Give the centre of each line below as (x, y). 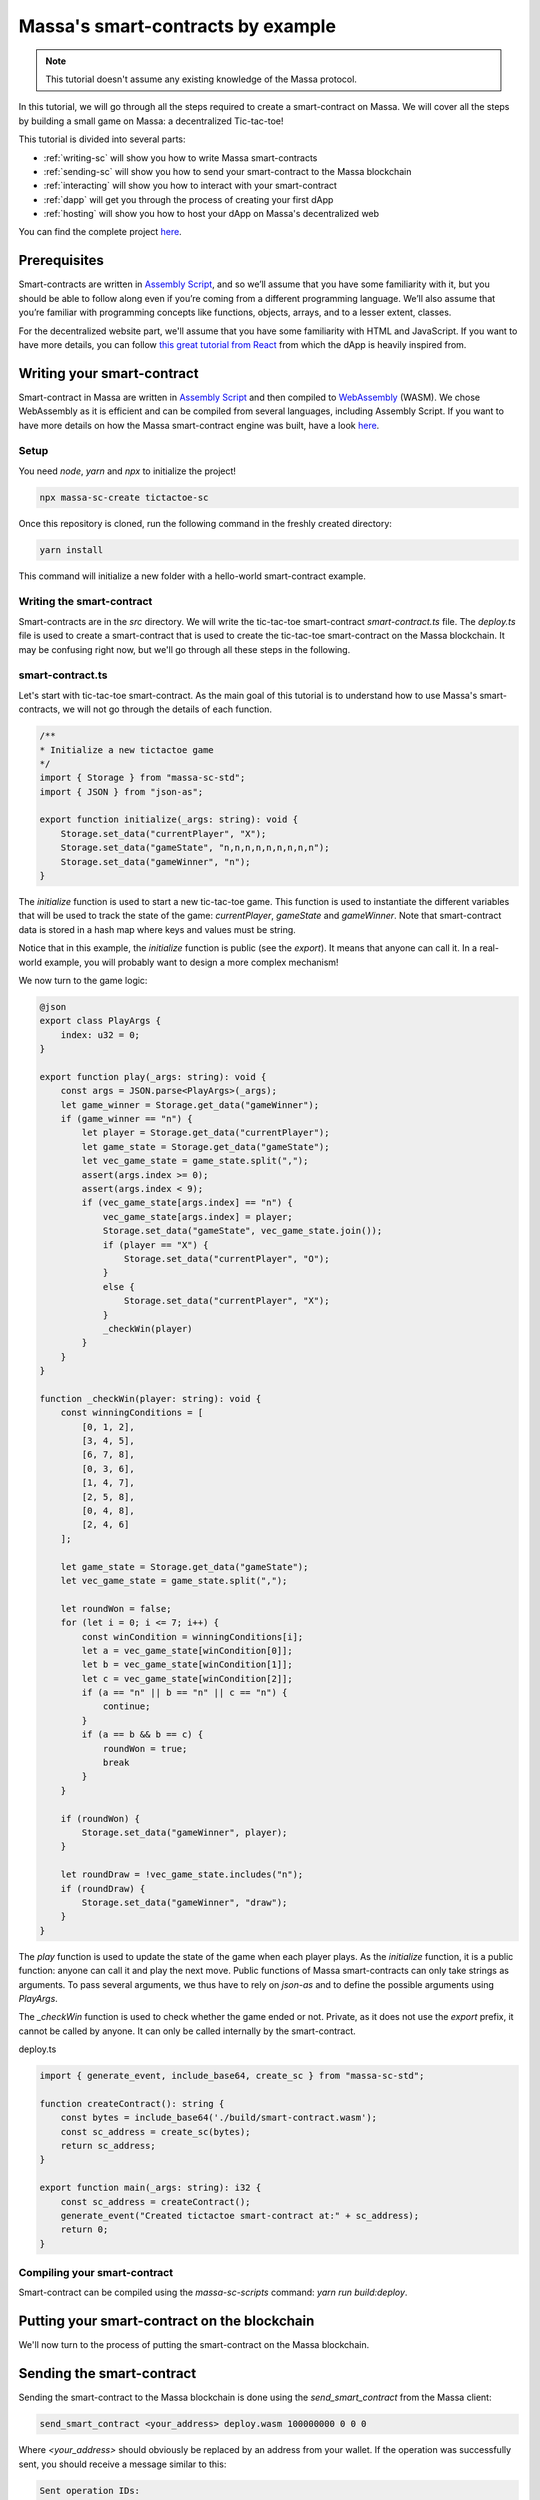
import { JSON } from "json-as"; (121, 791)
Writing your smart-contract (108, 373)
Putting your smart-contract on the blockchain (166, 2321)
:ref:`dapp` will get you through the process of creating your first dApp (188, 199)
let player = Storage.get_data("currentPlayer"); (205, 1133)
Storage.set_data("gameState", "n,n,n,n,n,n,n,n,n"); (195, 848)
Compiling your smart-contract (96, 2273)
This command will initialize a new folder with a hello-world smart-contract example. (192, 576)
